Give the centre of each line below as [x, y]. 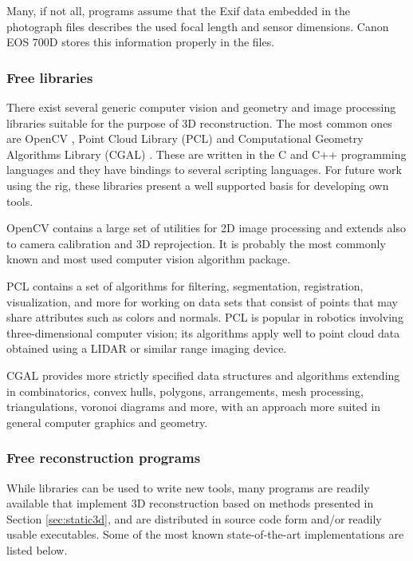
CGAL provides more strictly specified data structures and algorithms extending [203, 375]
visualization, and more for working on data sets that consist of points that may [202, 301]
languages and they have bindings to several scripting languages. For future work [204, 170]
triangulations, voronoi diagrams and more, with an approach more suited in [194, 407]
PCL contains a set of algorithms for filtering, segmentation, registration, [185, 285]
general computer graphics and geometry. [107, 422]
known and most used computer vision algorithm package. [149, 259]
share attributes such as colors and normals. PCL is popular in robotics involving [205, 317]
